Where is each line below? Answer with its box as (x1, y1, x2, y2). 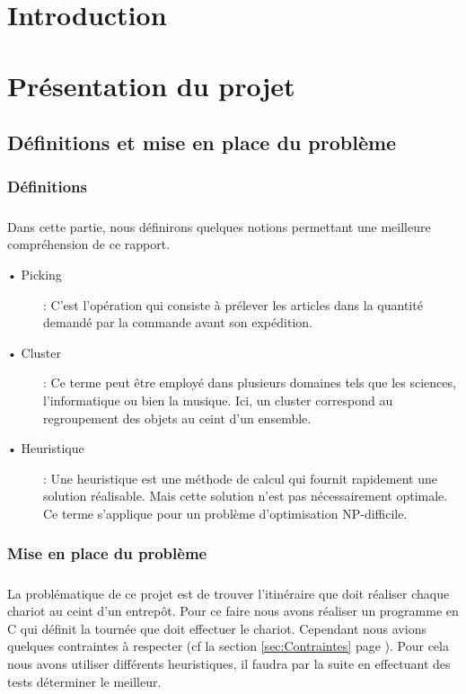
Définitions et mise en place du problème (7, 129, 397, 156)
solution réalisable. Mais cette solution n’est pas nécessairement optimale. (43, 486, 448, 505)
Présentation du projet (7, 67, 295, 103)
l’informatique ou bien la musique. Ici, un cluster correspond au (43, 390, 393, 409)
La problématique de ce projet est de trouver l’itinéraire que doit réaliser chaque (7, 583, 450, 602)
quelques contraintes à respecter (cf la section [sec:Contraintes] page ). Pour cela (7, 636, 449, 655)
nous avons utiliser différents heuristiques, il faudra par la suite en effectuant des (7, 654, 451, 673)
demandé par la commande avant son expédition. (43, 313, 312, 332)
